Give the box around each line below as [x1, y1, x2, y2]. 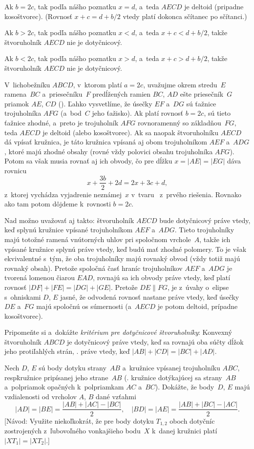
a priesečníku [42, 89, 83, 99]
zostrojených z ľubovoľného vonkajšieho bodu [4, 425, 141, 435]
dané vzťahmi [95, 391, 136, 401]
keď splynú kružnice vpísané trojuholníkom [4, 224, 133, 235]
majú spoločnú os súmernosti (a [36, 301, 131, 311]
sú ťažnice [186, 98, 216, 108]
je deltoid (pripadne [184, 1, 244, 11]
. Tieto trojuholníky [174, 224, 234, 235]
